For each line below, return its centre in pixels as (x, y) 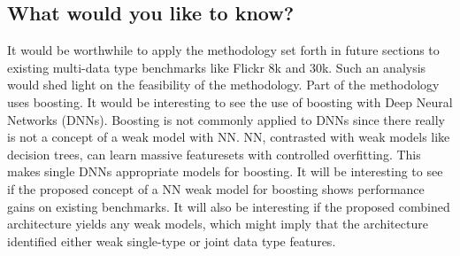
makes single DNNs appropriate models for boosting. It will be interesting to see (225, 171)
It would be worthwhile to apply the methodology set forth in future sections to (223, 50)
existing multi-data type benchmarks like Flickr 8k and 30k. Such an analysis (217, 67)
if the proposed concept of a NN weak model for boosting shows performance (216, 188)
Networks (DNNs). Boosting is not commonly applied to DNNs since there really (226, 119)
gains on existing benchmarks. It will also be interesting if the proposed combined (229, 206)
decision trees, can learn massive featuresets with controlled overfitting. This (214, 154)
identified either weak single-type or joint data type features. (172, 240)
